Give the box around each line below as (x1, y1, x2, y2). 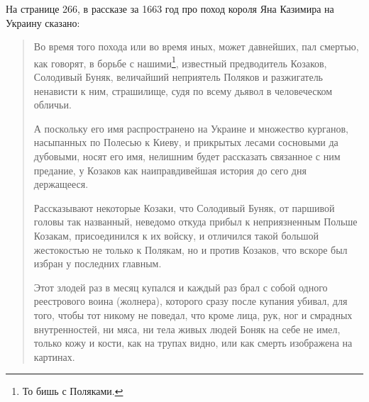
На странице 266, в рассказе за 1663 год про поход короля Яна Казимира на (6, 1, 334, 16)
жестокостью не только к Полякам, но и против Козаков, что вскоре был (33, 242, 348, 257)
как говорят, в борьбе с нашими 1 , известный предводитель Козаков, (33, 53, 327, 70)
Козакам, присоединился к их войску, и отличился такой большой (33, 228, 319, 242)
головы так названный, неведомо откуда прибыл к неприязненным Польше (33, 214, 358, 229)
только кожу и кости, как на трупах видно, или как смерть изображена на (33, 335, 353, 350)
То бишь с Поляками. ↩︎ (22, 384, 123, 398)
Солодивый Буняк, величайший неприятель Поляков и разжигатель (33, 69, 324, 84)
